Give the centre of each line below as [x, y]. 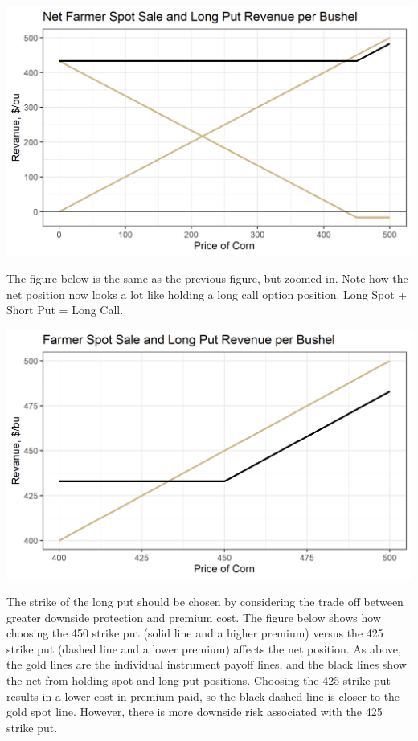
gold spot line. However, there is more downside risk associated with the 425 [195, 712]
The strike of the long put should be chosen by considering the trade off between [205, 602]
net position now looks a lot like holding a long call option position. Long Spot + [207, 294]
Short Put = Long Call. [65, 310]
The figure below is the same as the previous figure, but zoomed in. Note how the [207, 278]
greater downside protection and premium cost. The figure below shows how [194, 617]
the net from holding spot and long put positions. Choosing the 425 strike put [199, 680]
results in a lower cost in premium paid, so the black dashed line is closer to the [203, 696]
